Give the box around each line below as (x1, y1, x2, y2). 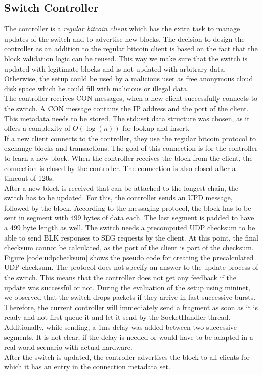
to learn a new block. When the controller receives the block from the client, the (4, 152, 253, 163)
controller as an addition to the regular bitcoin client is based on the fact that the (4, 43, 258, 54)
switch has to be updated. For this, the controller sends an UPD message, (4, 192, 233, 203)
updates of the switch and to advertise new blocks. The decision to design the (4, 33, 245, 44)
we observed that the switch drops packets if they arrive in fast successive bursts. (4, 292, 256, 302)
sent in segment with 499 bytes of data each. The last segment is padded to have (4, 212, 254, 223)
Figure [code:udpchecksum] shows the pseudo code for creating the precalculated (4, 252, 254, 262)
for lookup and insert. (122, 123, 190, 133)
